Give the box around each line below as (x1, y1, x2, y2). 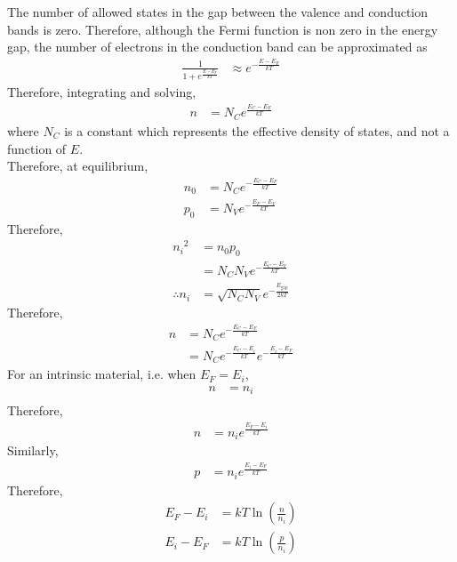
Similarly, (7, 441, 59, 460)
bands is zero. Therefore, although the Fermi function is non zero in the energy (7, 20, 438, 38)
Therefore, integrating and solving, (7, 83, 196, 101)
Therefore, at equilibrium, (7, 157, 148, 175)
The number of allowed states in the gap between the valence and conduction (7, 3, 429, 20)
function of (7, 139, 67, 157)
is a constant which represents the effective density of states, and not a (64, 121, 450, 140)
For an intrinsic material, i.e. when (7, 365, 196, 383)
